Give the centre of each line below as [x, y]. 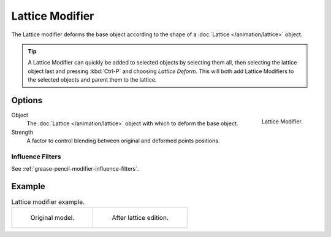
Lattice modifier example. [48, 202]
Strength [22, 132]
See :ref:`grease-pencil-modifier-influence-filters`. [75, 169]
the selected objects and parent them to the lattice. [92, 80]
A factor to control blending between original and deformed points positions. [123, 141]
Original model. [52, 217]
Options [27, 100]
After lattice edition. [140, 217]
